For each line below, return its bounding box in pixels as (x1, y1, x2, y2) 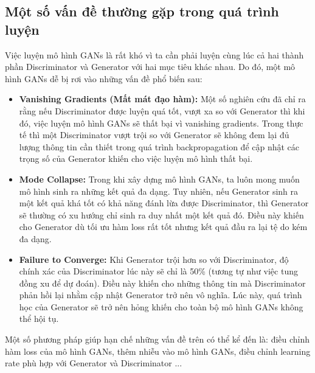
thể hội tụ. (19, 312, 59, 325)
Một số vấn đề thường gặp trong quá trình (5, 2, 279, 21)
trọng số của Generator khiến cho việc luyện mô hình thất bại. (19, 152, 253, 165)
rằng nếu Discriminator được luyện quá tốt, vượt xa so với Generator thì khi (19, 104, 305, 117)
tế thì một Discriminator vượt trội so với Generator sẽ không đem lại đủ (19, 128, 289, 141)
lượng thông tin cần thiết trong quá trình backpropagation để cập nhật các (19, 140, 300, 153)
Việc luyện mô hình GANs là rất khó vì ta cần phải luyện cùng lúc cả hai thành (5, 48, 304, 61)
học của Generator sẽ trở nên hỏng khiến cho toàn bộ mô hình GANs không (19, 300, 303, 313)
